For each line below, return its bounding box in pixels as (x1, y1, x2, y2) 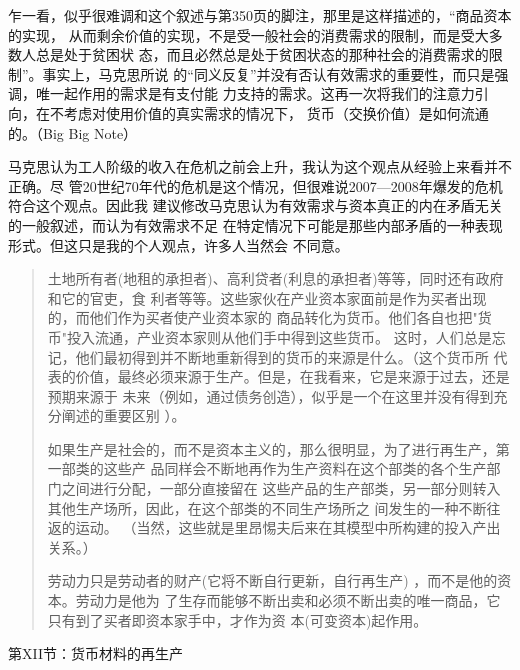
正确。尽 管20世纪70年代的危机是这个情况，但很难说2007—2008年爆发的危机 (8, 175, 503, 196)
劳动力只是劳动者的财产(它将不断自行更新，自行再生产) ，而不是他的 (47, 570, 498, 591)
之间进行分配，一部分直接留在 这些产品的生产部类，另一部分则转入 (61, 478, 501, 499)
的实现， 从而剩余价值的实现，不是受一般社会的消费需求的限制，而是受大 (8, 24, 489, 45)
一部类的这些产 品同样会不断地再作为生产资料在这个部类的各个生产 (47, 458, 487, 479)
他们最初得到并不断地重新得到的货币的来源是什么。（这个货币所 (75, 346, 489, 367)
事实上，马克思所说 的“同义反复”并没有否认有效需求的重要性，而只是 (42, 63, 495, 84)
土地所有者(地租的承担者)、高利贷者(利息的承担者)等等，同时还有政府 (47, 268, 504, 289)
